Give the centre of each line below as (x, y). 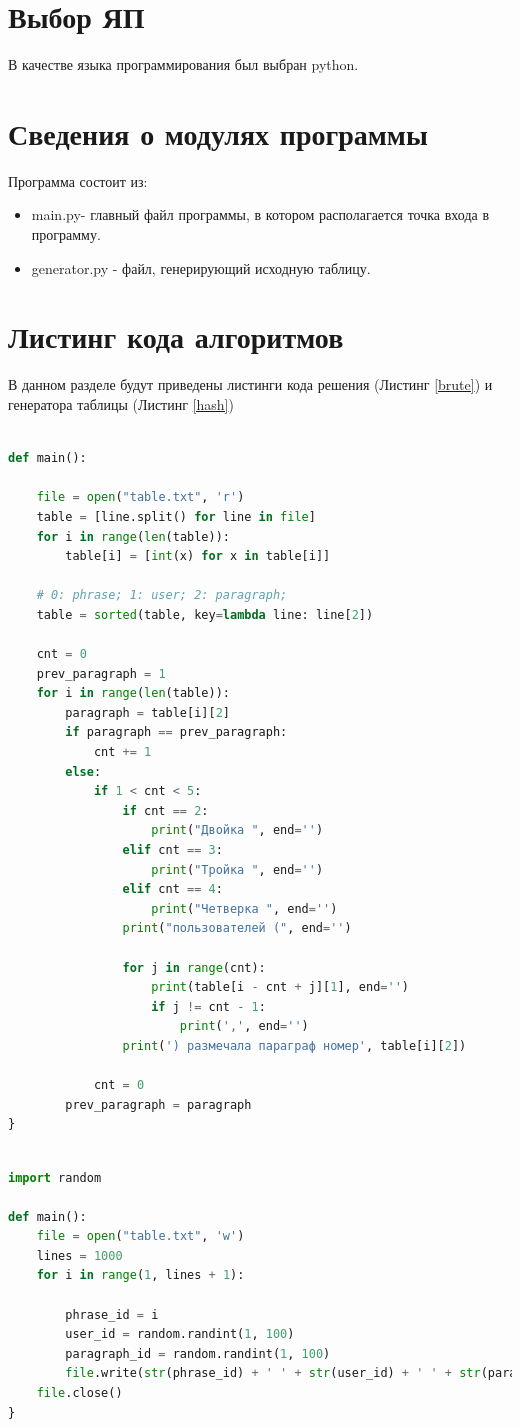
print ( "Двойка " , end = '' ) (237, 830)
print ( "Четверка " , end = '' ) (244, 908)
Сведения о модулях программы (218, 132)
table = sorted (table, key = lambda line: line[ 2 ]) (205, 614)
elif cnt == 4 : (172, 889)
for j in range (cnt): (194, 967)
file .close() (79, 1393)
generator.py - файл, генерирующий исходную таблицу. (201, 267)
